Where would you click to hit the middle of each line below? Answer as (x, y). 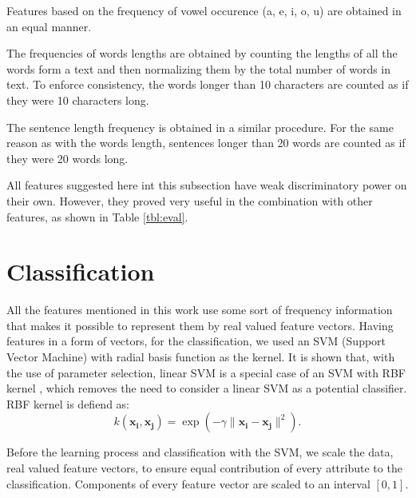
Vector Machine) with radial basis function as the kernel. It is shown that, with (201, 357)
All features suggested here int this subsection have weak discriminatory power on (207, 185)
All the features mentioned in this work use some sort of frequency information (200, 310)
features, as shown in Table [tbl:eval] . (97, 216)
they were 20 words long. (67, 158)
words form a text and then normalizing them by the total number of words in (199, 68)
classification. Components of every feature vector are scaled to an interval (188, 483)
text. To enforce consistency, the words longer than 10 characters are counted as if (208, 84)
